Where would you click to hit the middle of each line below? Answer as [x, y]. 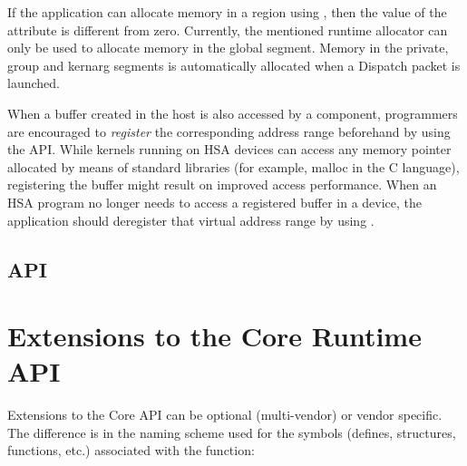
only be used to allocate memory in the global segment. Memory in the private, [228, 48]
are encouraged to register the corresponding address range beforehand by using [229, 131]
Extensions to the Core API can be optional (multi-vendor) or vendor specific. [225, 415]
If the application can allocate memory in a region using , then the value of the [227, 12]
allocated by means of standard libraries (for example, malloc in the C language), [233, 166]
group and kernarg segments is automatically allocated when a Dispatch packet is [234, 65]
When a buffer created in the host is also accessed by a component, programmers [233, 113]
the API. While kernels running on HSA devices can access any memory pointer [229, 149]
